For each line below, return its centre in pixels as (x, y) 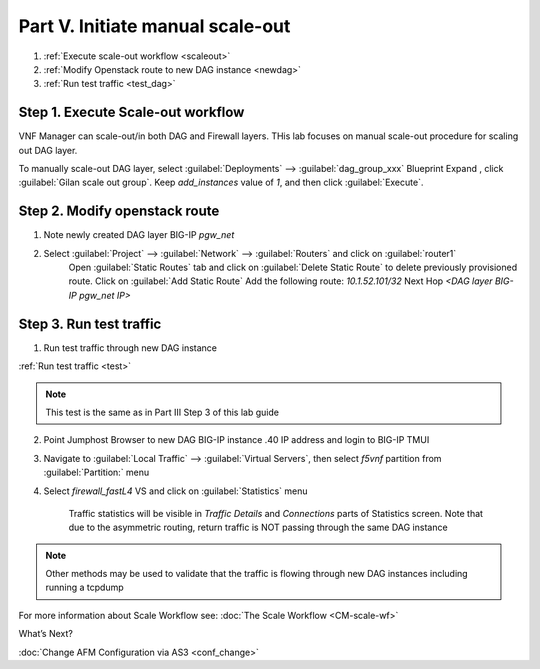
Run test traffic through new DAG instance (130, 347)
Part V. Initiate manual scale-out (154, 26)
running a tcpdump (84, 587)
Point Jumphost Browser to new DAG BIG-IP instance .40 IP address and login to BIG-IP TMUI (236, 440)
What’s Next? (46, 634)
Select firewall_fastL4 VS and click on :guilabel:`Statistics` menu (176, 491)
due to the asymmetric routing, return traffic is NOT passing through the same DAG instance (258, 527)
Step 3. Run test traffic (90, 323)
